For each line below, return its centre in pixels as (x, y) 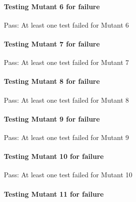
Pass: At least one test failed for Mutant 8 (67, 100)
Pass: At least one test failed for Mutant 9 (67, 137)
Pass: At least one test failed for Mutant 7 (67, 62)
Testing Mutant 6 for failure (52, 6)
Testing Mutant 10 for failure (54, 156)
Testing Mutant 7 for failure (52, 43)
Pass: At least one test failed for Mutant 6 (67, 24)
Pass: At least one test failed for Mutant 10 (68, 175)
